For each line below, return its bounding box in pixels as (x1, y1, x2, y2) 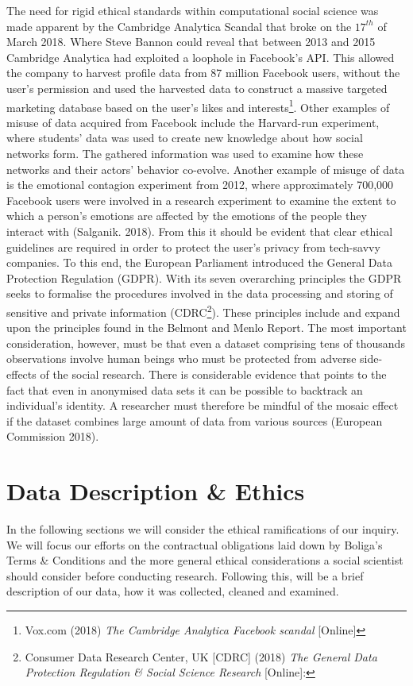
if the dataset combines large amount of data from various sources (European (6, 412, 383, 429)
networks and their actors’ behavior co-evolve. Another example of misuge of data (6, 160, 405, 177)
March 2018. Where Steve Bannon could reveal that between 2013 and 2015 (6, 33, 376, 50)
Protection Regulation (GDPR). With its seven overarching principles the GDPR (6, 269, 402, 286)
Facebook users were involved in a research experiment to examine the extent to (6, 191, 396, 208)
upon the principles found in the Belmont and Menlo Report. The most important (6, 319, 407, 336)
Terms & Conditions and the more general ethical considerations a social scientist (6, 552, 403, 568)
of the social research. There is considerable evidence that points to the (40, 365, 387, 382)
